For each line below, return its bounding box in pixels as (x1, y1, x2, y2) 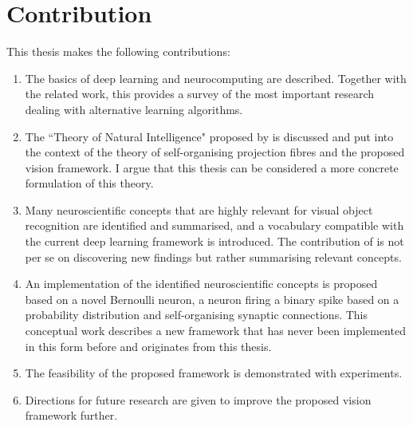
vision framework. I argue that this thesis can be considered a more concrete (25, 159, 399, 176)
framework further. (25, 407, 118, 424)
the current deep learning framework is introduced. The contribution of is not (25, 233, 404, 250)
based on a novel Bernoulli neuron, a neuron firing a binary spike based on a (25, 290, 399, 307)
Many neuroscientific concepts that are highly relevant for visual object (25, 201, 373, 218)
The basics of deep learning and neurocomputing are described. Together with (25, 69, 407, 86)
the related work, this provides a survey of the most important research (25, 85, 375, 102)
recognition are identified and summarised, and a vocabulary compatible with (25, 217, 404, 234)
